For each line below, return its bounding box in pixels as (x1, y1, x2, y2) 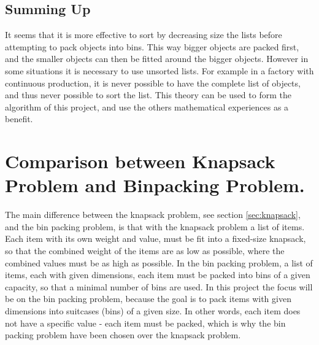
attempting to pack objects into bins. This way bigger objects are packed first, (5, 40, 299, 53)
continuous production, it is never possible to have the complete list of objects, (5, 76, 301, 89)
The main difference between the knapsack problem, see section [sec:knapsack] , (5, 208, 301, 221)
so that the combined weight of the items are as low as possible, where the (5, 244, 285, 257)
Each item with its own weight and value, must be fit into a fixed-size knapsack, (5, 232, 306, 245)
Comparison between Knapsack (5, 149, 275, 174)
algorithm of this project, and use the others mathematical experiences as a (5, 100, 289, 113)
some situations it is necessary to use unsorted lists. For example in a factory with (5, 64, 314, 77)
